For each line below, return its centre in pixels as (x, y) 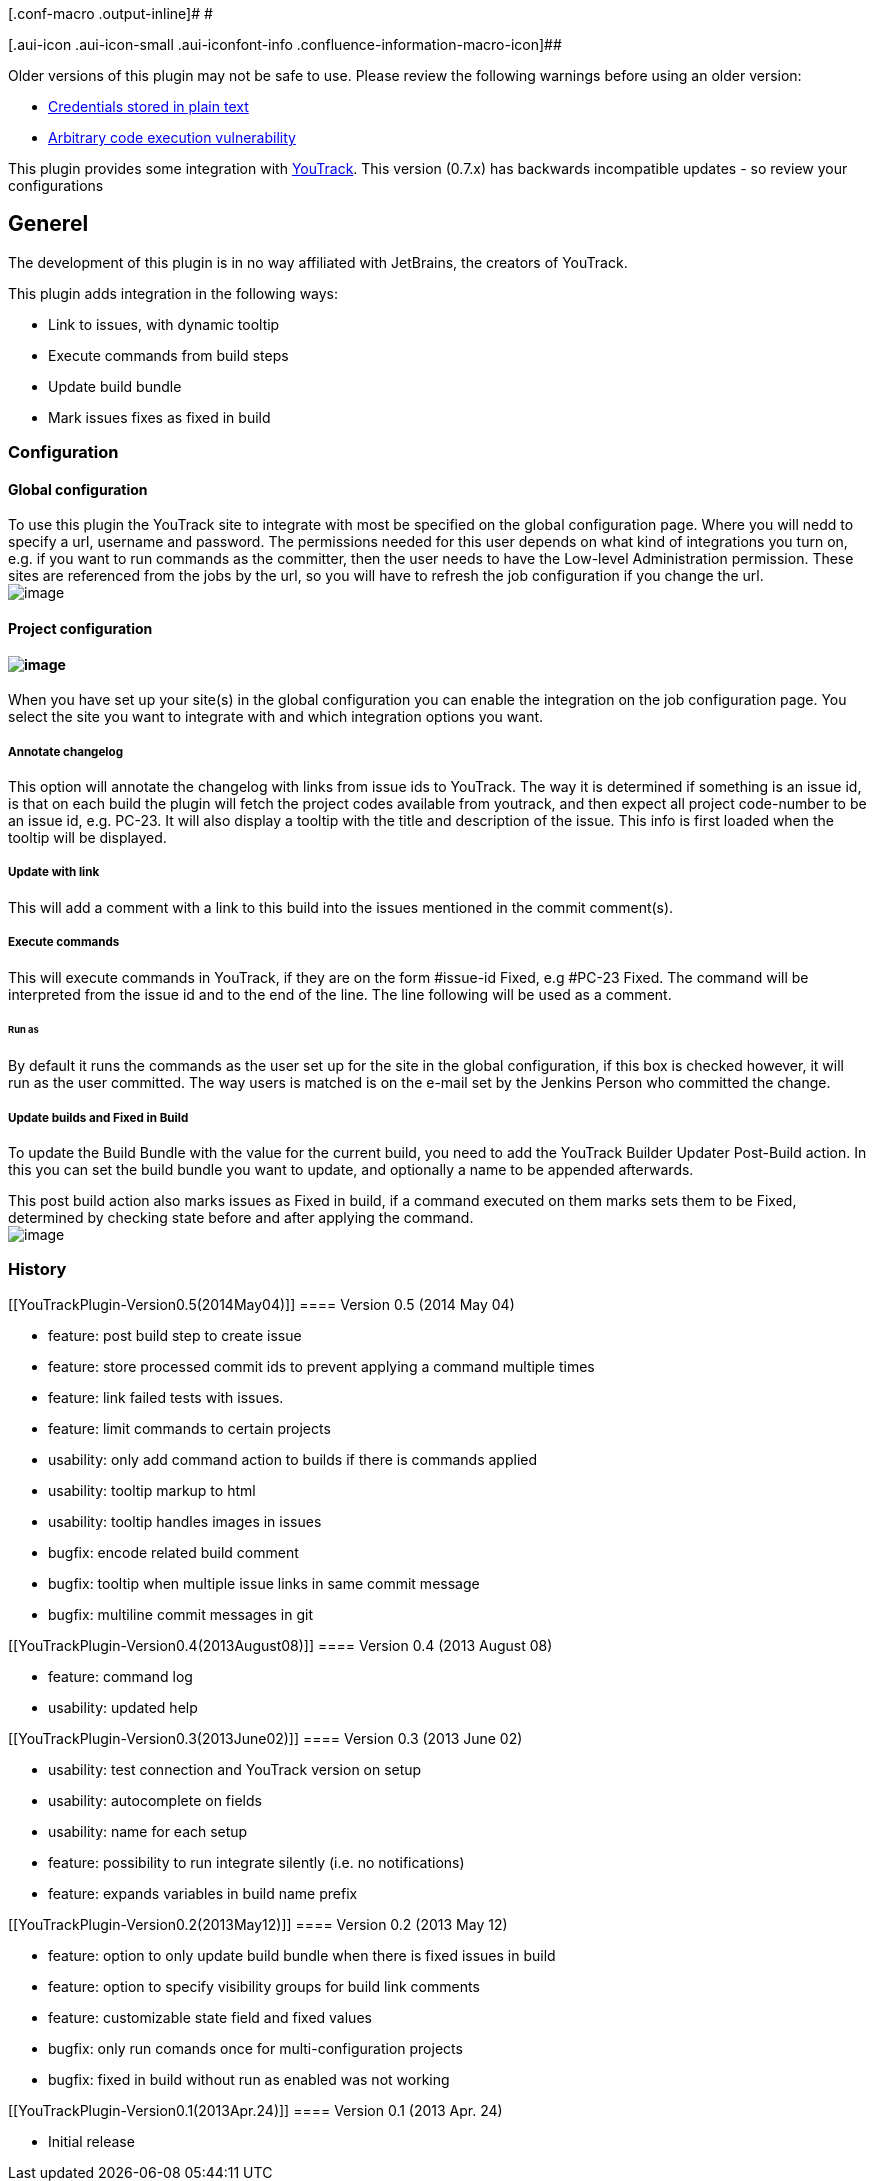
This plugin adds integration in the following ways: (173, 293)
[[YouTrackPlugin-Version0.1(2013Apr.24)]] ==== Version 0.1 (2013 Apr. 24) (255, 2110)
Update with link (54, 872)
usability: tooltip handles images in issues (185, 1521)
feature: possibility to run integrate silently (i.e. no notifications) (256, 1862)
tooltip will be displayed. (87, 838)
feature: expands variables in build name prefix (203, 1893)
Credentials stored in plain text (148, 106)
